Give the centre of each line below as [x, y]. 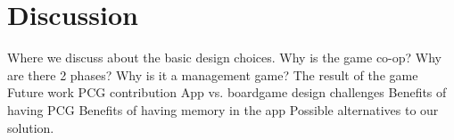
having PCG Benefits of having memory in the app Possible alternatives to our [223, 109]
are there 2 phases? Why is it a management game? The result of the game [213, 74]
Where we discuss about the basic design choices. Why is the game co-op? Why [225, 58]
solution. [31, 127]
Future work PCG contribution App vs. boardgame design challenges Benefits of [227, 92]
